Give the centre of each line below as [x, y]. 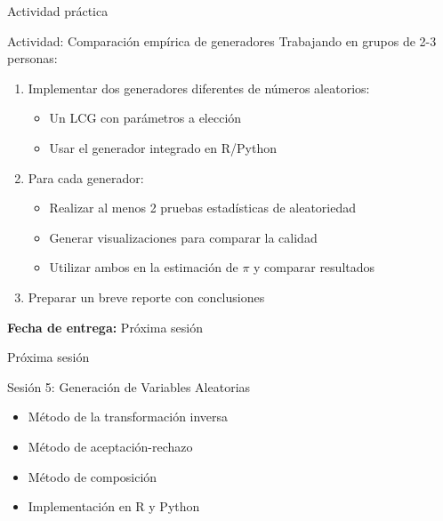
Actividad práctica [58, 11]
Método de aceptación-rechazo [110, 446]
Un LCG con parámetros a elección [145, 118]
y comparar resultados [314, 267]
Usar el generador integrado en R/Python [163, 147]
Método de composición [93, 476]
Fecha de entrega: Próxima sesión [105, 327]
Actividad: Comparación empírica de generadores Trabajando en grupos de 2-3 [222, 40]
